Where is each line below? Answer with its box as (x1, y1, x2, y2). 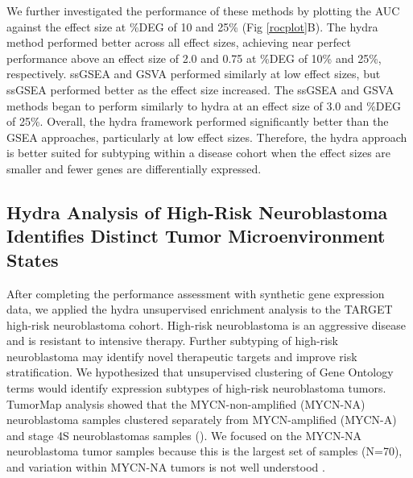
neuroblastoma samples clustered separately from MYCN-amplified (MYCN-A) (6, 411, 397, 428)
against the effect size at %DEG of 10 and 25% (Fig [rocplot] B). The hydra (6, 18, 378, 35)
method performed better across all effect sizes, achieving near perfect (6, 34, 351, 51)
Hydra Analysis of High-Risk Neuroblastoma (6, 199, 388, 224)
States (6, 247, 59, 272)
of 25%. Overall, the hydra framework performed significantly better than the (6, 113, 389, 130)
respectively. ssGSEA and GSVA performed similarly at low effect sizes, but (6, 65, 381, 82)
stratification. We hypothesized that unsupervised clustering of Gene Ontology (6, 364, 394, 380)
